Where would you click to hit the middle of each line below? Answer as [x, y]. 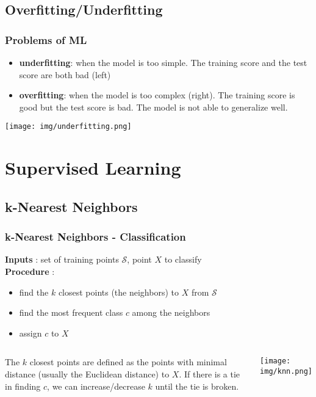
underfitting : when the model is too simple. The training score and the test [163, 62]
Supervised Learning [93, 168]
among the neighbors [171, 312]
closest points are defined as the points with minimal [128, 362]
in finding [23, 386]
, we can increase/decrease [96, 386]
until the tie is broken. [197, 386]
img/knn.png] [286, 372]
